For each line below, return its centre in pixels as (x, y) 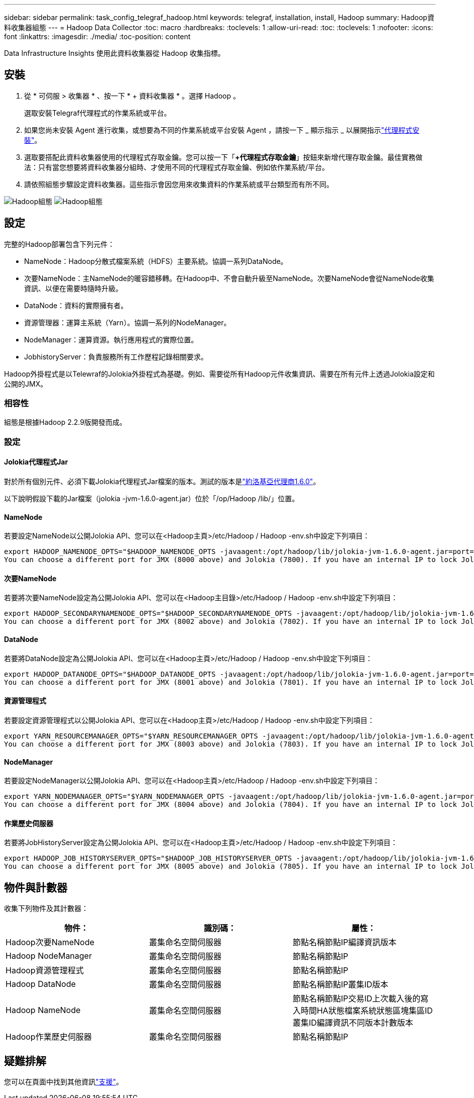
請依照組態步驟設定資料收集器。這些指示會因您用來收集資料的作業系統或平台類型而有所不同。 (179, 184)
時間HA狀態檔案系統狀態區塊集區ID (367, 1011)
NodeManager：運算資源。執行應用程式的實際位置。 (111, 339)
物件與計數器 (36, 887)
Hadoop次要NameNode (50, 942)
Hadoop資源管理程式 (45, 971)
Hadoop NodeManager (49, 956)
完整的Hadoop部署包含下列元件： (60, 244)
